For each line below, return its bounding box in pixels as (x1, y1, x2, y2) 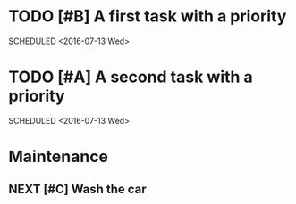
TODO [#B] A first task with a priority (8, 6, 287, 27)
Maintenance (8, 147, 109, 167)
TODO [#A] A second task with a (8, 67, 254, 87)
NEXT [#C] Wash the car (8, 182, 147, 197)
